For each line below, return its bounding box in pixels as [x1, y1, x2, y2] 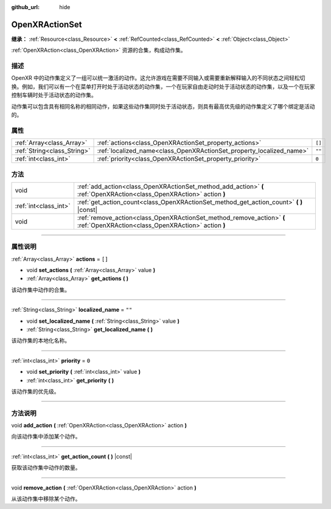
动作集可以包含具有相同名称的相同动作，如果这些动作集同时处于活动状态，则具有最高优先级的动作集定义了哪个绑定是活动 [11, 102, 315, 110]
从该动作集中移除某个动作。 [11, 495, 81, 502]
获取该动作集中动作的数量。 [11, 464, 81, 471]
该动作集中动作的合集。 [11, 286, 70, 293]
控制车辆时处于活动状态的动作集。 [11, 91, 97, 99]
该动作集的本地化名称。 [11, 337, 70, 344]
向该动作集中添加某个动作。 [11, 433, 81, 440]
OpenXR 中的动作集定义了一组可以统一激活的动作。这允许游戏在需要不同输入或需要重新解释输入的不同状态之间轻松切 [11, 74, 305, 82]
